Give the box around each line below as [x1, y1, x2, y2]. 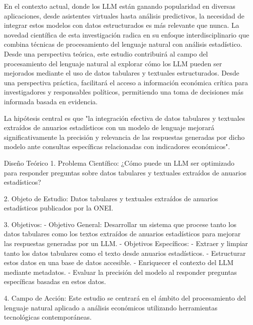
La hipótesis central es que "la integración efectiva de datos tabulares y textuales [4, 113, 245, 123]
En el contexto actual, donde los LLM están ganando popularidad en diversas [4, 1, 235, 11]
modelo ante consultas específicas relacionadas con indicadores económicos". [4, 141, 230, 152]
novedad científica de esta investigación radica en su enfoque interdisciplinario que [4, 29, 249, 39]
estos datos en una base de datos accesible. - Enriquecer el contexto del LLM [4, 257, 234, 268]
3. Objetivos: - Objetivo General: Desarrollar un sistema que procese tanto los [4, 219, 236, 229]
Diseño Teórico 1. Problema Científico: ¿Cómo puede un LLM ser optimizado [4, 157, 234, 168]
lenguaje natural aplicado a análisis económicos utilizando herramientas [4, 302, 217, 312]
